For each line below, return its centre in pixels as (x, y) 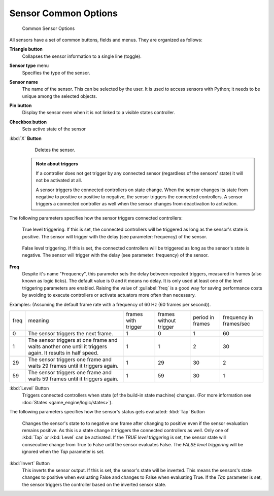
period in (204, 317)
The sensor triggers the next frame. (71, 334)
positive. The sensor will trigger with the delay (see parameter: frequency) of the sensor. (115, 236)
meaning (39, 321)
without (167, 321)
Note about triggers (57, 164)
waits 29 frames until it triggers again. (73, 366)
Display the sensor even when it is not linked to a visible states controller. (98, 113)
